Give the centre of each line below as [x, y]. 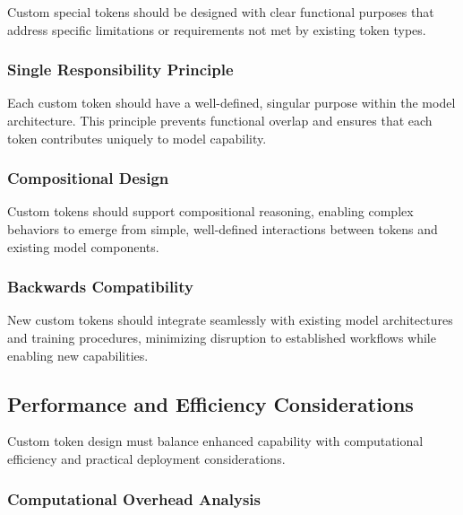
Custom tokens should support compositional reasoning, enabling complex [210, 211]
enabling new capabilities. [78, 355]
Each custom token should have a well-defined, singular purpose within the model [231, 103]
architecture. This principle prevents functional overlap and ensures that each [220, 120]
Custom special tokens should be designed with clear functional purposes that [221, 12]
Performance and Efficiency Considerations [210, 403]
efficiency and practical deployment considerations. [146, 458]
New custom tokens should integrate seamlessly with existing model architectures [230, 320]
